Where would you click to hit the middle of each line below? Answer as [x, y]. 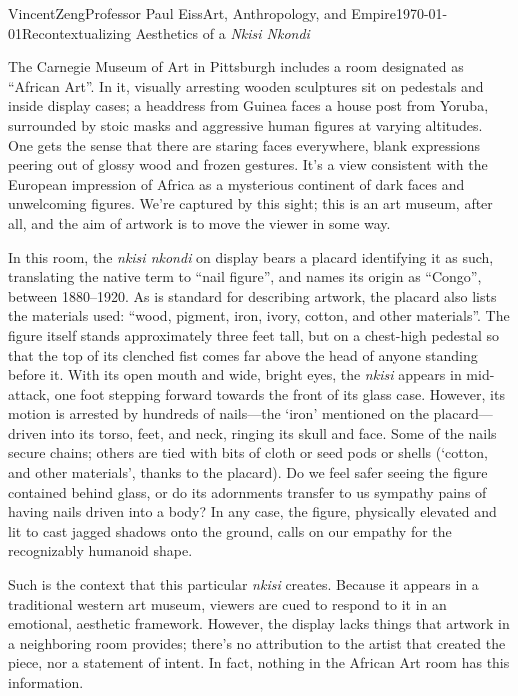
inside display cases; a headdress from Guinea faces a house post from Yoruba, [248, 105]
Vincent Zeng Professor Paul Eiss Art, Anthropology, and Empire [202, 13]
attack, [29, 393]
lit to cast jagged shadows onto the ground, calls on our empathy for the [230, 530]
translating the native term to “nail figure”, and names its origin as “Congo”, [245, 276]
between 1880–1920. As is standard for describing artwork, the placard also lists [252, 295]
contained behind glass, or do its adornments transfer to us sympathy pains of [247, 491]
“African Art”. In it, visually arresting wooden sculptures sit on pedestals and [246, 85]
